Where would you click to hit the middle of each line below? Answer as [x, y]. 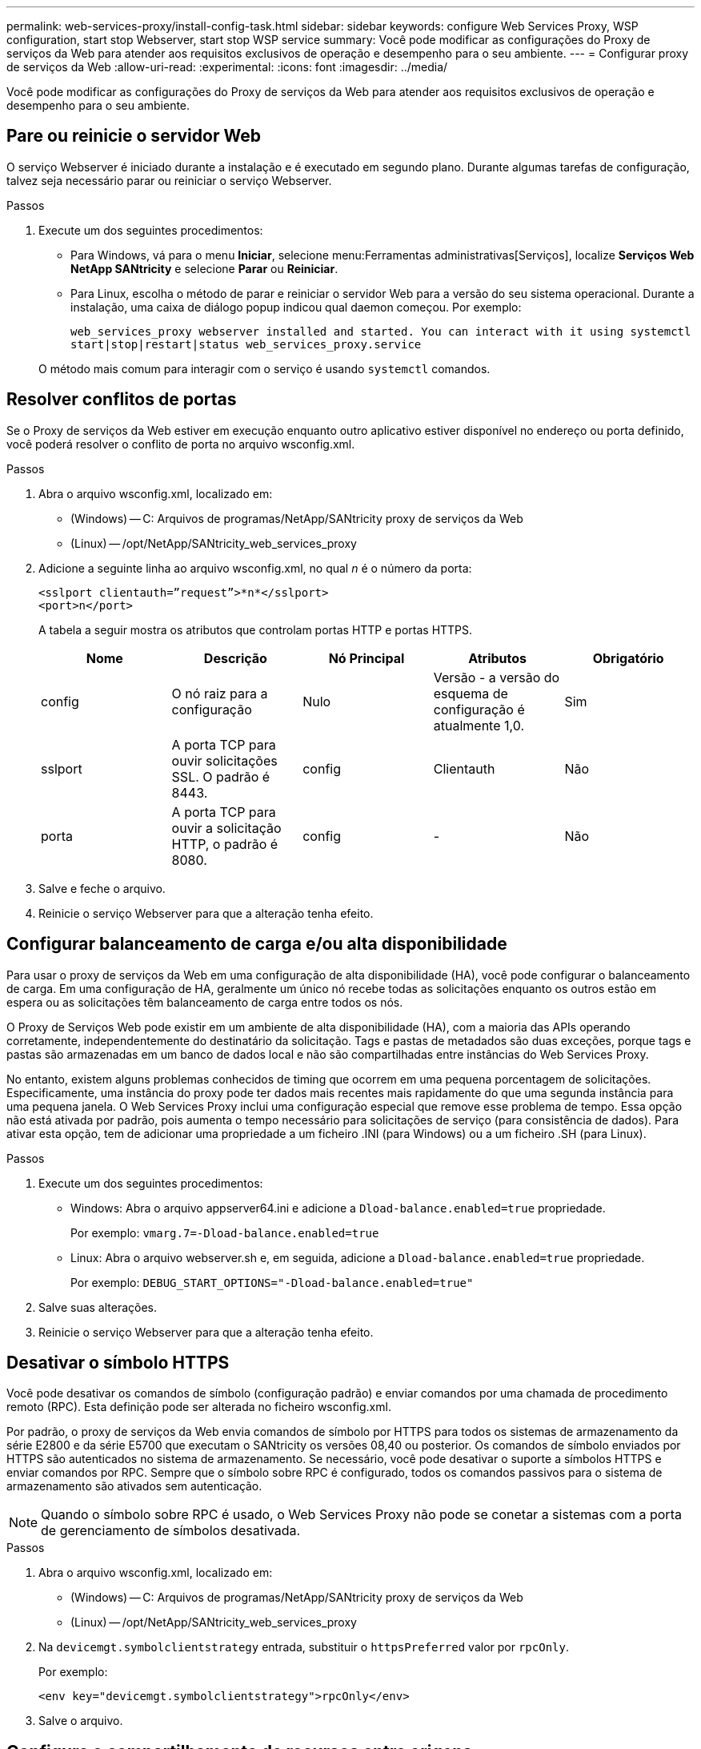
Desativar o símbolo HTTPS [118, 1362]
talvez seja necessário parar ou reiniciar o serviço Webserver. [169, 180]
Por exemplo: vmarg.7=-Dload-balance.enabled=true [225, 1232]
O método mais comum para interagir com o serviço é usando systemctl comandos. [264, 368]
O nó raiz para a [220, 693]
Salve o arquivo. [81, 1721]
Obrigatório [628, 658]
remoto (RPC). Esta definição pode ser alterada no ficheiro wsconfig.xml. [199, 1407]
